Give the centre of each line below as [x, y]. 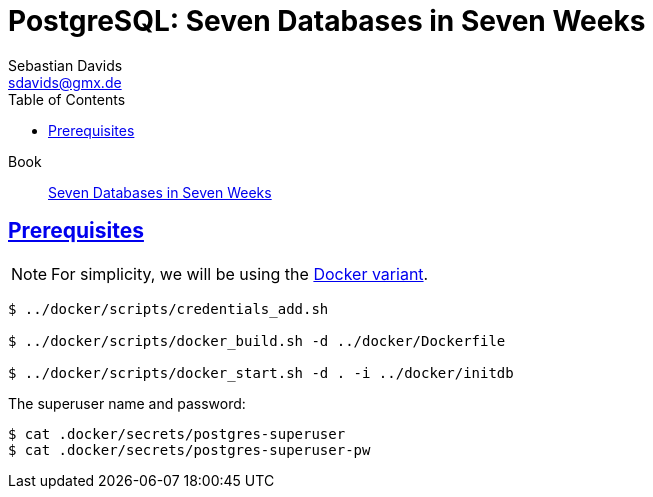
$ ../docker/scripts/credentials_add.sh [168, 308]
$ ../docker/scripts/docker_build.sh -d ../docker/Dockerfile [257, 340]
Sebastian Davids [65, 65]
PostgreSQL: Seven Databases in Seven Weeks [327, 21]
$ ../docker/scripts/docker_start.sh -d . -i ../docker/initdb [261, 372]
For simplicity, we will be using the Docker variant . [240, 273]
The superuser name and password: [127, 403]
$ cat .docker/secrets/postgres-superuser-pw [189, 449]
